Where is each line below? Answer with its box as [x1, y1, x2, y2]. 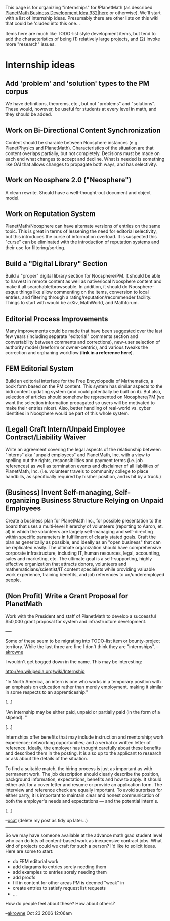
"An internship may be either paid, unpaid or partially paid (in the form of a [5, 709, 160, 715]
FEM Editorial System [5, 364, 74, 373]
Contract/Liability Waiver [5, 433, 87, 442]
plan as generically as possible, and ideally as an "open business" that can [5, 539, 161, 545]
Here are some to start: [5, 848, 54, 854]
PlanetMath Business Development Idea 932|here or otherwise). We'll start [5, 10, 161, 16]
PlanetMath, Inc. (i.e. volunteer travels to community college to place [5, 468, 149, 474]
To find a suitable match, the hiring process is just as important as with [5, 765, 153, 772]
